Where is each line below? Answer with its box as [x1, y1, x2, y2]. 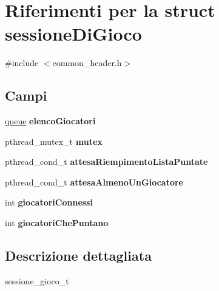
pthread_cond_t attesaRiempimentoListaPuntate [5, 155, 208, 168]
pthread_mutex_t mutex [5, 135, 103, 147]
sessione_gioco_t [5, 274, 69, 287]
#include [5, 56, 39, 69]
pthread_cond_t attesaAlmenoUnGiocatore [5, 175, 183, 188]
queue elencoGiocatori [5, 115, 96, 127]
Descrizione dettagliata [5, 246, 152, 265]
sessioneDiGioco [5, 21, 142, 46]
